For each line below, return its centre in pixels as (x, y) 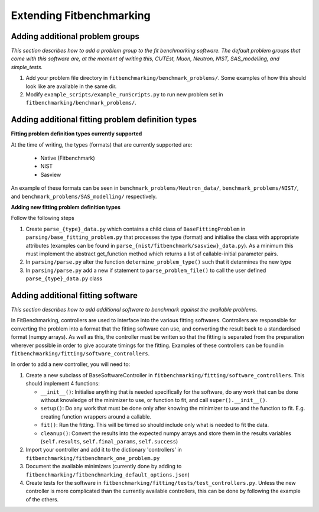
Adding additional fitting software (74, 295)
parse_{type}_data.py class (64, 278)
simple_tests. (27, 67)
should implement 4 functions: (63, 384)
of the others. (42, 499)
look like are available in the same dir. (71, 86)
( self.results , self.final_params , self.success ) (109, 441)
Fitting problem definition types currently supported (77, 134)
